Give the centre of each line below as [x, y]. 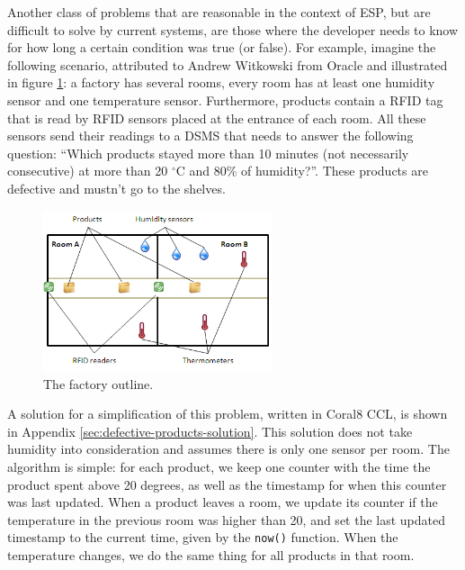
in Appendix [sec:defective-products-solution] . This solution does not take [210, 431]
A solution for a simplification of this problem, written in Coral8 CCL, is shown [228, 414]
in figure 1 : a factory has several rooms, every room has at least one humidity [221, 82]
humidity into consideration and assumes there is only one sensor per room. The [228, 449]
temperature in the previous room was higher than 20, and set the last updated [227, 519]
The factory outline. [98, 383]
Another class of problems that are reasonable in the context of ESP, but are [219, 12]
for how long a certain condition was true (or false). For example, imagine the [222, 47]
